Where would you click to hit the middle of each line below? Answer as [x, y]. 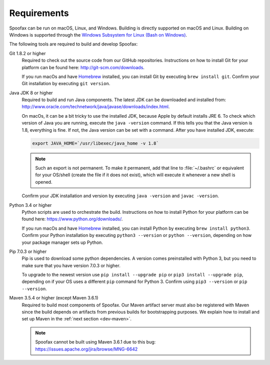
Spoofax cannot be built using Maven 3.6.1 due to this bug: [95, 342]
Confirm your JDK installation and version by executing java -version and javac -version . [120, 196]
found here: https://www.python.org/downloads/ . [72, 219]
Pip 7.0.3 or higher [28, 251]
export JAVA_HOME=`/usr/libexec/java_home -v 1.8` [96, 143]
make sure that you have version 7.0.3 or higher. [71, 265]
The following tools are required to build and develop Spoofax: [73, 44]
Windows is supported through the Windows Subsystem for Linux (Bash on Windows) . [98, 35]
